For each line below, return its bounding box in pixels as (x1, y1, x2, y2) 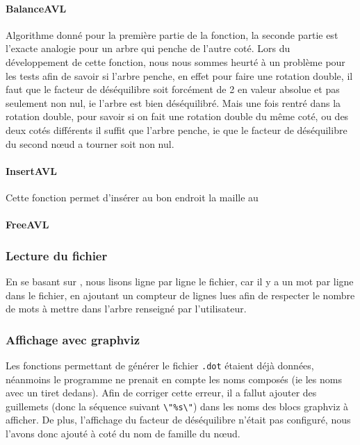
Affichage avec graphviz (6, 330, 140, 348)
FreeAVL (6, 217, 49, 232)
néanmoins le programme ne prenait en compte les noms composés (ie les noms (6, 371, 342, 386)
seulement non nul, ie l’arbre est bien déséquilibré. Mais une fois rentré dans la (6, 95, 341, 110)
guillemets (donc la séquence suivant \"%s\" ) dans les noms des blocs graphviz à (6, 398, 349, 413)
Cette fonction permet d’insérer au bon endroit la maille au (6, 190, 259, 204)
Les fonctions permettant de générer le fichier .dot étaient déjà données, (6, 358, 314, 372)
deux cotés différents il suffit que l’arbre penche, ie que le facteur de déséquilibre (6, 122, 347, 137)
